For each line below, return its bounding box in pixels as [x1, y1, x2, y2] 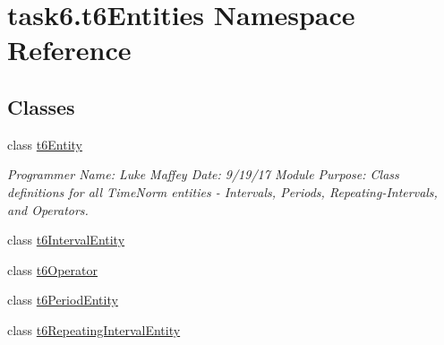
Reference [7, 31, 132, 68]
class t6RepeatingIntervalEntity [7, 320, 181, 339]
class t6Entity [7, 134, 82, 153]
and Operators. [7, 200, 89, 219]
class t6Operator [7, 260, 98, 279]
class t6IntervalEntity [7, 230, 125, 249]
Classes [7, 92, 75, 120]
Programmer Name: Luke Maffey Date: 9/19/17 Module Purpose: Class [7, 165, 399, 184]
